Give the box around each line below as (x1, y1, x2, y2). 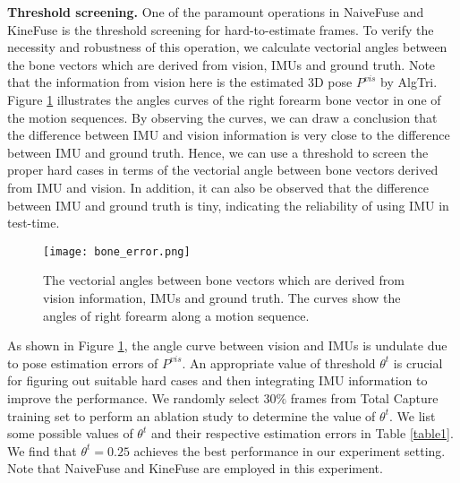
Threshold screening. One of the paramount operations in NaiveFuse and (7, 3, 424, 21)
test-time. (7, 213, 60, 232)
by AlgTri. (380, 73, 438, 91)
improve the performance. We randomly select (7, 388, 260, 407)
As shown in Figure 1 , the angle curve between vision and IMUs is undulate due (7, 336, 447, 355)
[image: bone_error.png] (43, 245, 191, 258)
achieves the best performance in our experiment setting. (133, 441, 446, 460)
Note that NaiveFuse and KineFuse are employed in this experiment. (7, 459, 383, 478)
